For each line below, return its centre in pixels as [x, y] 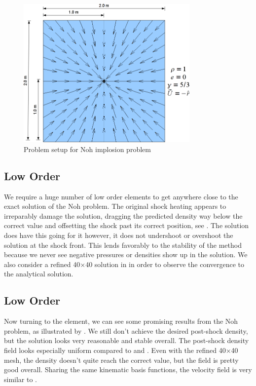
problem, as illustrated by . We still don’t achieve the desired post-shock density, [126, 330]
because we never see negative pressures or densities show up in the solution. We [126, 254]
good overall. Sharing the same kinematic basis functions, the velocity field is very [128, 369]
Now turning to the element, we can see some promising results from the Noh [121, 321]
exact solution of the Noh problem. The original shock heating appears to [115, 206]
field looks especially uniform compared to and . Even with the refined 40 [115, 350]
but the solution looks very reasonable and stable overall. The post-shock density [127, 340]
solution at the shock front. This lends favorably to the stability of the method [123, 245]
